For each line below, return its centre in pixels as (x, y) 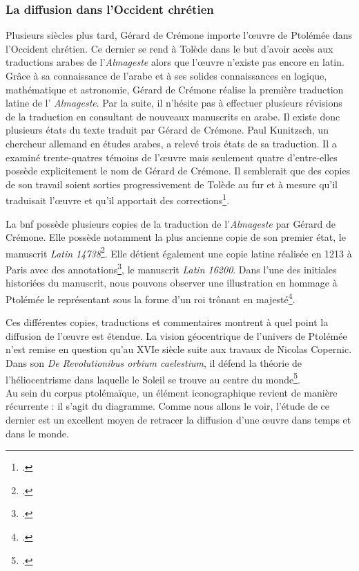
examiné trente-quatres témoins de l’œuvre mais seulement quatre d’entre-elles (172, 157)
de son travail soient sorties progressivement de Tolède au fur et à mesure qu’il (172, 184)
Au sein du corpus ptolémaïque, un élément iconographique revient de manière (172, 392)
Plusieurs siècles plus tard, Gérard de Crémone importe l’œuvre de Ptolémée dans (179, 35)
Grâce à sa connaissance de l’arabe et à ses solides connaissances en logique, (166, 75)
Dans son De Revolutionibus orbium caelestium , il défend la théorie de (154, 362)
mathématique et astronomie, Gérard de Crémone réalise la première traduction (175, 89)
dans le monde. (37, 433)
